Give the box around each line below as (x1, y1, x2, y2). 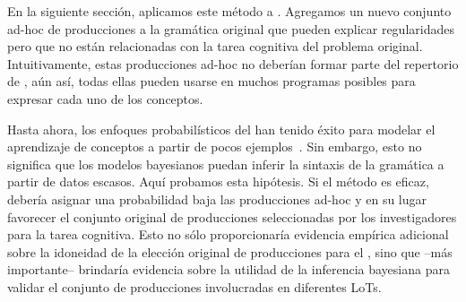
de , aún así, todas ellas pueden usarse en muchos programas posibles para (7, 72, 416, 91)
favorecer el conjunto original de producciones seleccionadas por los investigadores (7, 207, 457, 226)
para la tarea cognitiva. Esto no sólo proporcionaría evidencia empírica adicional (7, 225, 449, 244)
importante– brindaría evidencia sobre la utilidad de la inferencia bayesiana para (7, 260, 450, 279)
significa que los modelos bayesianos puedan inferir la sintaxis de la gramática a (7, 154, 444, 173)
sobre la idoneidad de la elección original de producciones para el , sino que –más (7, 242, 453, 261)
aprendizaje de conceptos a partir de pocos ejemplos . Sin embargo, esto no (7, 137, 422, 156)
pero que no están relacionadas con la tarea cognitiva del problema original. (7, 37, 423, 56)
